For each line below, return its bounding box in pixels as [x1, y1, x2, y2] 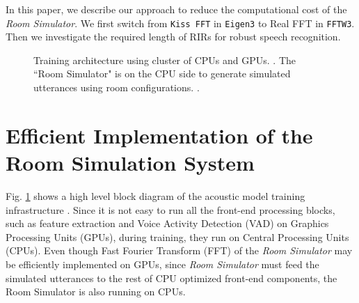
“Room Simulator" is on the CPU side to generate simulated [33, 66, 291, 81]
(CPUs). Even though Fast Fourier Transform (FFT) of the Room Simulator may [6, 243, 353, 258]
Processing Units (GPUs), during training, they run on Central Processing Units [6, 229, 349, 244]
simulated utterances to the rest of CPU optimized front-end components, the [6, 270, 337, 285]
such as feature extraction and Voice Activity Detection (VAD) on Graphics [6, 216, 329, 231]
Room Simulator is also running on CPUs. [6, 284, 186, 299]
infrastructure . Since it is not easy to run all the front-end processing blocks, [6, 202, 335, 217]
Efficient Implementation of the [6, 121, 313, 149]
